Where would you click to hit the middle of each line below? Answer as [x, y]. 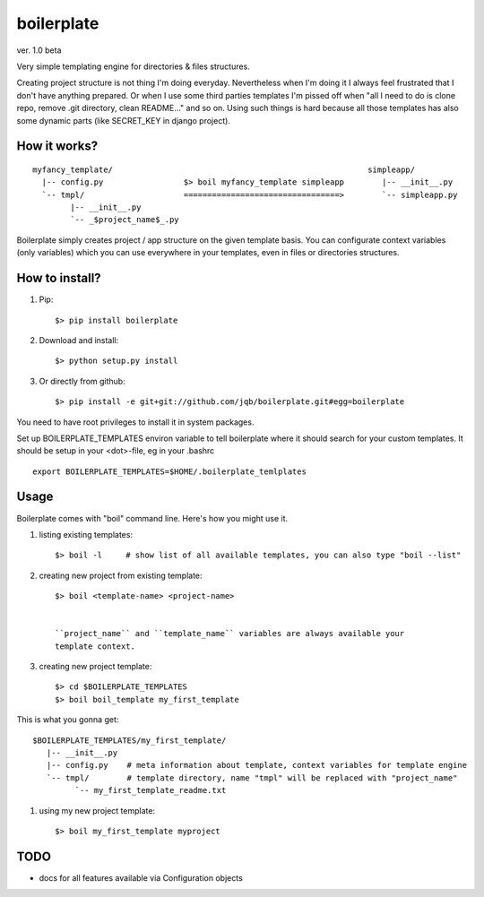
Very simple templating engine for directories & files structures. [133, 66]
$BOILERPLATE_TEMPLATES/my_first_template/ [130, 740]
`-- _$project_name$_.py [125, 220]
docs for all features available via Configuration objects [141, 877]
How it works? [57, 147]
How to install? [59, 278]
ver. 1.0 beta [39, 50]
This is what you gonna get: [68, 720]
